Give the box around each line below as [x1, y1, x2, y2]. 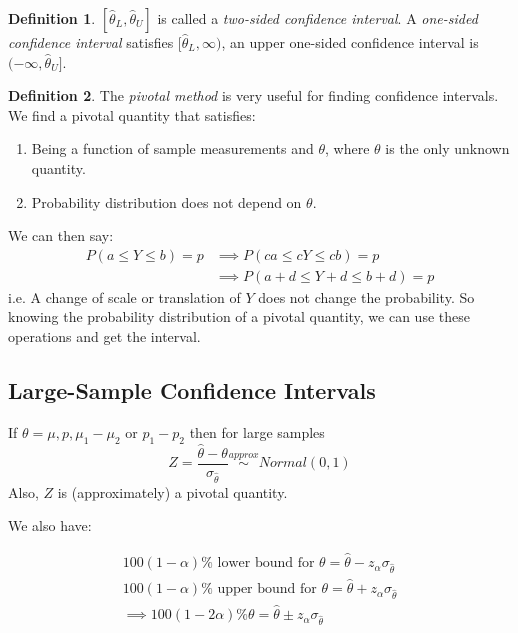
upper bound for [217, 582, 317, 597]
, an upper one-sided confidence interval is [221, 32, 479, 52]
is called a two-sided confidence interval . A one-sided [157, 8, 478, 28]
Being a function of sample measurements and [31, 138, 314, 159]
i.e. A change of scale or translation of [8, 286, 241, 307]
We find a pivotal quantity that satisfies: [8, 104, 256, 125]
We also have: [8, 515, 92, 536]
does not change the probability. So [258, 286, 475, 307]
